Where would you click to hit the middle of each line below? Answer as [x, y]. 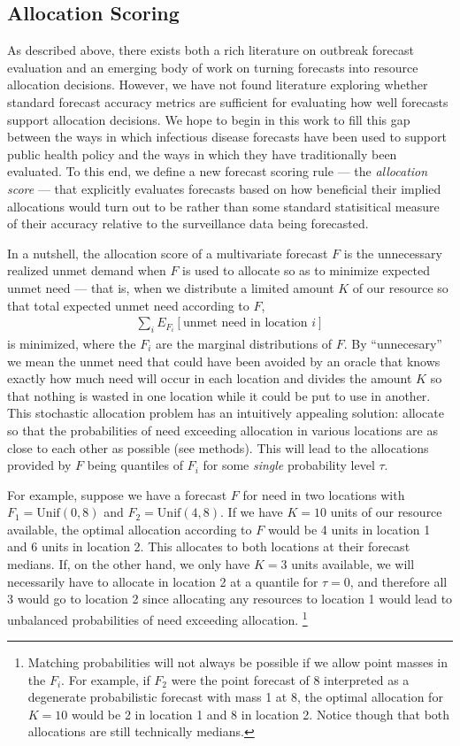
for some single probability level [289, 465]
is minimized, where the [72, 343]
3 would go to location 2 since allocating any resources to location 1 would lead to [230, 599]
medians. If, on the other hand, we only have [129, 564]
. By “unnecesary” [393, 343]
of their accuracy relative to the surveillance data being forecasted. [188, 223]
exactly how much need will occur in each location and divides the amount [210, 378]
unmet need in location [245, 323]
